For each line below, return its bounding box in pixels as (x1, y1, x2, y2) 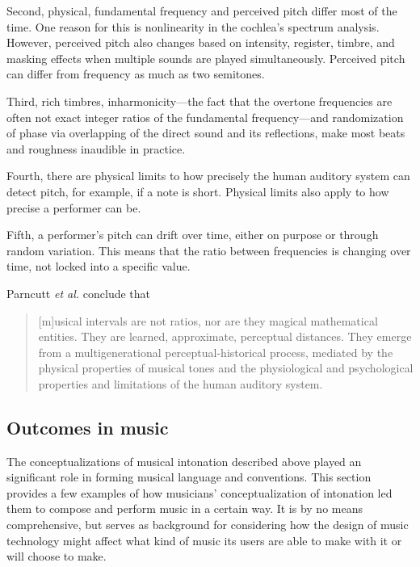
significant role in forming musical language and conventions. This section (6, 468, 372, 485)
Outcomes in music (6, 414, 169, 439)
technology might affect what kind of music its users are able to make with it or (6, 531, 402, 548)
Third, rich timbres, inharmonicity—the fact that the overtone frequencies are (6, 92, 393, 109)
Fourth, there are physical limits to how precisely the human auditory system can (6, 167, 410, 184)
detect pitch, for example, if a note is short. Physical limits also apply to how (6, 183, 389, 199)
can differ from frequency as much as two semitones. (6, 65, 265, 82)
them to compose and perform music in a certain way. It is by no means (6, 500, 363, 517)
